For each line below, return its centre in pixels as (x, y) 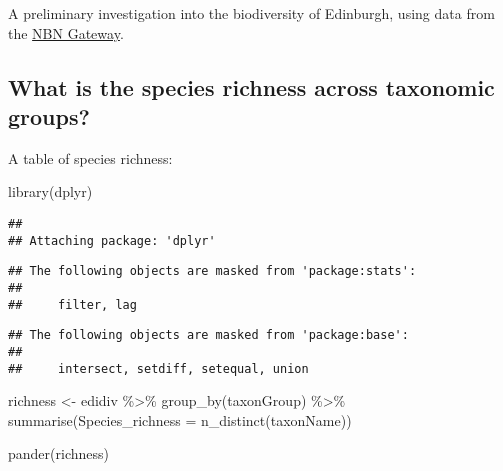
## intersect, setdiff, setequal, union (158, 368)
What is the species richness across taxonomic (251, 86)
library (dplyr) (50, 191)
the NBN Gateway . (66, 32)
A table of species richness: (90, 157)
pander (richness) (58, 453)
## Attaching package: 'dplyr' (112, 240)
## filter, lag (72, 304)
